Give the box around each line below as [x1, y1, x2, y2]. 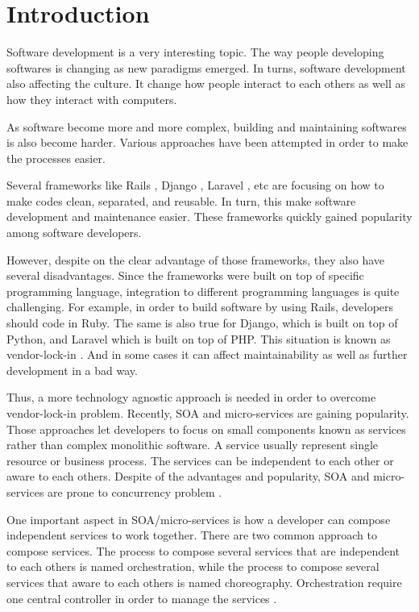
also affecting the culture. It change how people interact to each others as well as [6, 75, 406, 92]
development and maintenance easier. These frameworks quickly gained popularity [6, 208, 413, 225]
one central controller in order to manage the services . [6, 589, 277, 606]
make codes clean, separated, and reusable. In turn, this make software [6, 192, 356, 209]
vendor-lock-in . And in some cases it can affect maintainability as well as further [6, 346, 408, 363]
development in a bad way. [6, 361, 138, 378]
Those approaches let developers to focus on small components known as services [6, 420, 406, 437]
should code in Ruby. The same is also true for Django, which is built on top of [6, 314, 398, 331]
